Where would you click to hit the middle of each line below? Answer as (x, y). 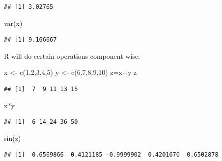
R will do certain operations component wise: (72, 56)
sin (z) (13, 138)
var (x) (13, 23)
